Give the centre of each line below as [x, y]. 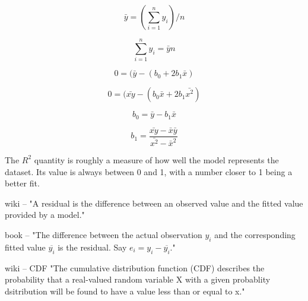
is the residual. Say [92, 247]
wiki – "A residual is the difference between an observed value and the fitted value [154, 203]
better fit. [22, 183]
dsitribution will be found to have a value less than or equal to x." [125, 291]
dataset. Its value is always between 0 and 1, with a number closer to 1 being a [149, 171]
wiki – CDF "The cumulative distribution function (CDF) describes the [135, 267]
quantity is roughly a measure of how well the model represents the [156, 159]
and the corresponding [255, 234]
